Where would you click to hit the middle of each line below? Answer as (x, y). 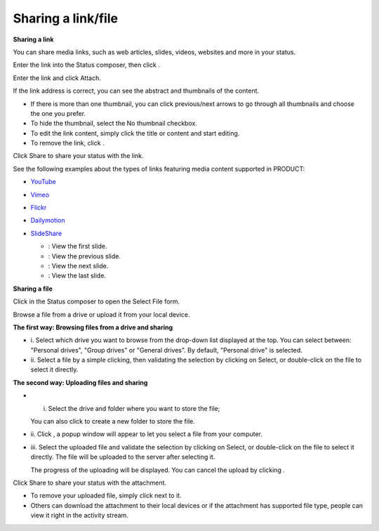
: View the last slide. (77, 276)
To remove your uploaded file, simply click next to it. (106, 496)
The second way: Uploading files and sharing (80, 382)
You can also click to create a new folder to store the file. (113, 421)
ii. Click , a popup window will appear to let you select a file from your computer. (147, 434)
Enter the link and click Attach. (57, 78)
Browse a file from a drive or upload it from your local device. (101, 314)
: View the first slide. (78, 247)
